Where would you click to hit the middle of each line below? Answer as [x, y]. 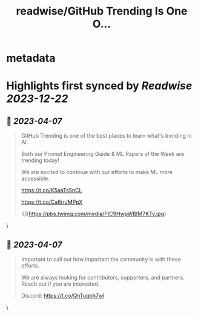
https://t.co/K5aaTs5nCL [51, 190]
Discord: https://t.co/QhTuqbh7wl [63, 296]
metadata [31, 58]
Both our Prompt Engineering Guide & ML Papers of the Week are [103, 154]
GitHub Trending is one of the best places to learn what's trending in [106, 136]
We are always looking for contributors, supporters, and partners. [103, 277]
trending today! [40, 160]
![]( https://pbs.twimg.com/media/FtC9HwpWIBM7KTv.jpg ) [94, 214]
